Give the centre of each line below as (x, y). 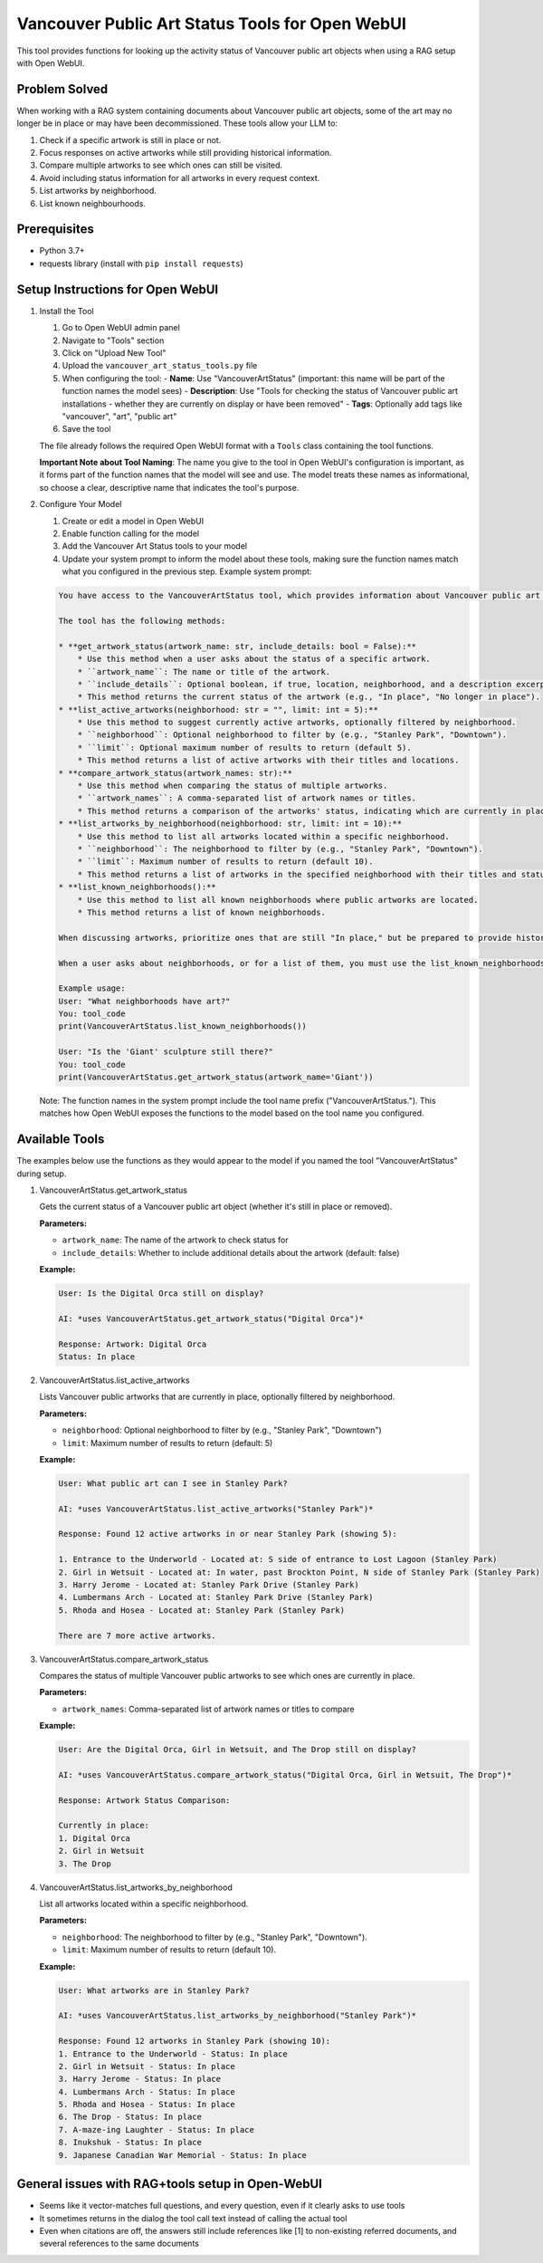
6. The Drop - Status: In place (130, 2117)
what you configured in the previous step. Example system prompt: (187, 571)
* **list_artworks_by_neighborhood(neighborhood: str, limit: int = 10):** (230, 824)
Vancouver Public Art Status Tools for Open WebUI (212, 24)
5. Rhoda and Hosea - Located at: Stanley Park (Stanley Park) (202, 1610)
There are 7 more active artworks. (137, 1635)
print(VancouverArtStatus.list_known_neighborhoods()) (182, 1026)
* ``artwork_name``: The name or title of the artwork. (204, 671)
